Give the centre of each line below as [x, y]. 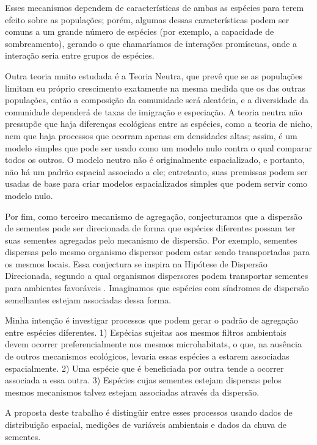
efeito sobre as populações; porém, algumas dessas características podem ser [147, 19]
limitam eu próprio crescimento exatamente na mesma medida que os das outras [155, 88]
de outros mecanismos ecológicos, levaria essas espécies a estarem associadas [147, 356]
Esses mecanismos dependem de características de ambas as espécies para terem [155, 7]
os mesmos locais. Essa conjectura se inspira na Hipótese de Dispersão [136, 263]
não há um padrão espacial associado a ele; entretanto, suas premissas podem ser [156, 171]
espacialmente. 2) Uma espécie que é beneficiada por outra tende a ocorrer [144, 368]
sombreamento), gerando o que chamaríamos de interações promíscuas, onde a [151, 43]
